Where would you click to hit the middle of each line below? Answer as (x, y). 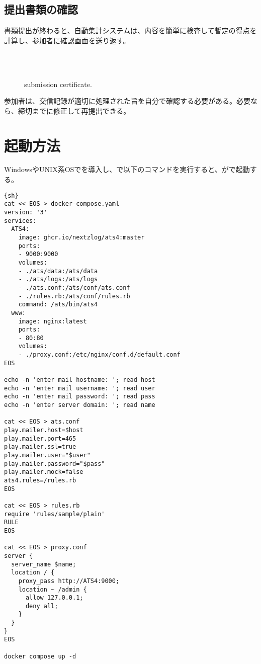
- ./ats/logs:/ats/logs (58, 279)
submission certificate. (58, 84)
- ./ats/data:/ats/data (58, 271)
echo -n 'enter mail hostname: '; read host (80, 380)
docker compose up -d (40, 656)
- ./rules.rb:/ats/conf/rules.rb (74, 296)
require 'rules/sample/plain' (55, 514)
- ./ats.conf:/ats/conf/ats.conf (74, 287)
